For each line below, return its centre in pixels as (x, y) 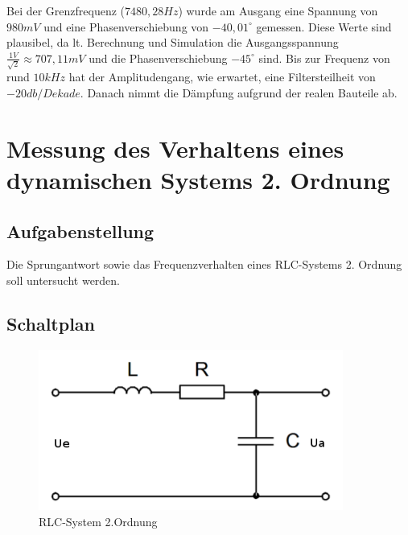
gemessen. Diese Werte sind (324, 26)
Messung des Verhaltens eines (175, 148)
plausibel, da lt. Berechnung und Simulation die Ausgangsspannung (173, 42)
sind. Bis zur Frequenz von (324, 58)
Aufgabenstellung (80, 230)
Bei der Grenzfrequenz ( (66, 10)
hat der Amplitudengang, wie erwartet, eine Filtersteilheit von (222, 77)
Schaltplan (51, 324)
